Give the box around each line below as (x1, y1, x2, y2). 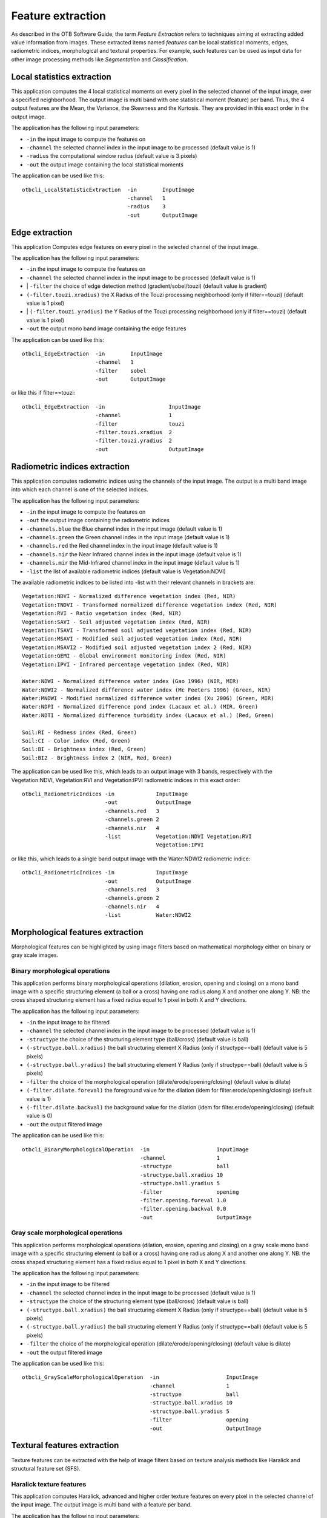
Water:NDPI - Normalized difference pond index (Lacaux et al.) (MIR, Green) (22, 703, 259, 710)
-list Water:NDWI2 (105, 911, 191, 919)
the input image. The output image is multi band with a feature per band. (11, 1501, 192, 1508)
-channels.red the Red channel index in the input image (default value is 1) (26, 542, 218, 550)
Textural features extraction (11, 1440, 119, 1451)
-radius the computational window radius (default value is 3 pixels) (26, 152, 197, 160)
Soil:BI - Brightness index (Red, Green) (22, 746, 147, 753)
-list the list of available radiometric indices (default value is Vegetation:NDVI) (26, 568, 226, 575)
